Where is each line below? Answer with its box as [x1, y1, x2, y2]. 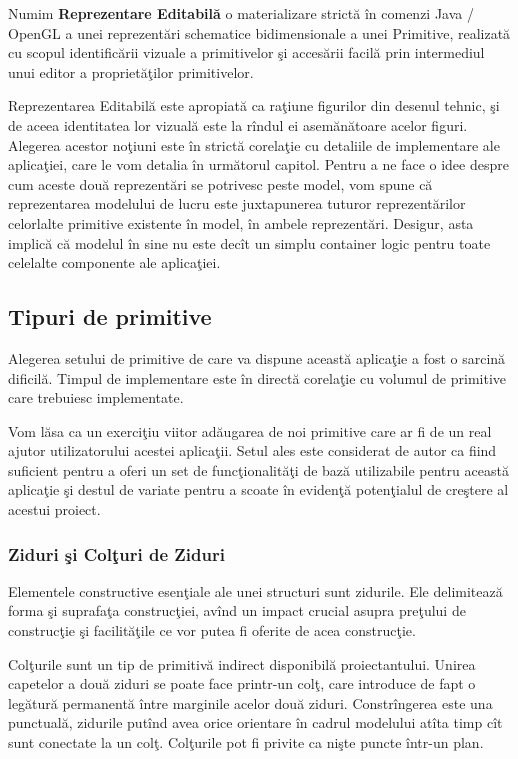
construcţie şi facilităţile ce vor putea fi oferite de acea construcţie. [8, 620, 416, 641]
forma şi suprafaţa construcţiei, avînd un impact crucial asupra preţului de [8, 600, 466, 621]
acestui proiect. [8, 499, 101, 520]
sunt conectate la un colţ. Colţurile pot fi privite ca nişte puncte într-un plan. [8, 732, 484, 753]
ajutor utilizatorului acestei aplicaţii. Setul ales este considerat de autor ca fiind [8, 440, 497, 461]
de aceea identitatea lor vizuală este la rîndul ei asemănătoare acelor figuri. [8, 114, 468, 135]
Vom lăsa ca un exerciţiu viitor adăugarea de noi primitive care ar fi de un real [8, 420, 492, 441]
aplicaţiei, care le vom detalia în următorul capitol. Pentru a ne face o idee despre [8, 154, 509, 175]
